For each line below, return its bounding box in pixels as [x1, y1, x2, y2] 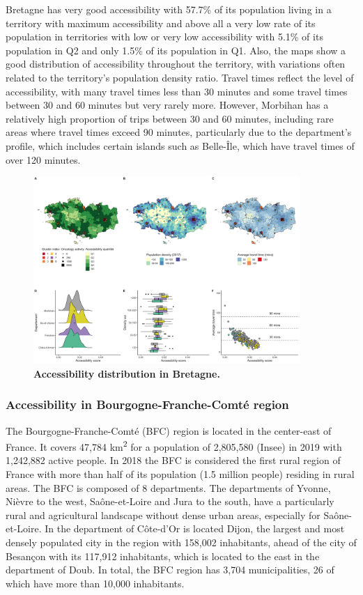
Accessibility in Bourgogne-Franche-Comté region [6, 396, 289, 413]
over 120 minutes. [6, 152, 81, 167]
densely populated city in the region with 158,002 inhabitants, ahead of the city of [6, 534, 357, 549]
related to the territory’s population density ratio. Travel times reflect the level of [6, 70, 354, 84]
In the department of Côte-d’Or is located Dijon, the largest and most [45, 521, 345, 536]
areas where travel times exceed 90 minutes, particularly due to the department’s [6, 125, 352, 139]
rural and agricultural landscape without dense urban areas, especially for [6, 507, 320, 522]
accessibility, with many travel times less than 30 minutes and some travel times [6, 84, 348, 98]
